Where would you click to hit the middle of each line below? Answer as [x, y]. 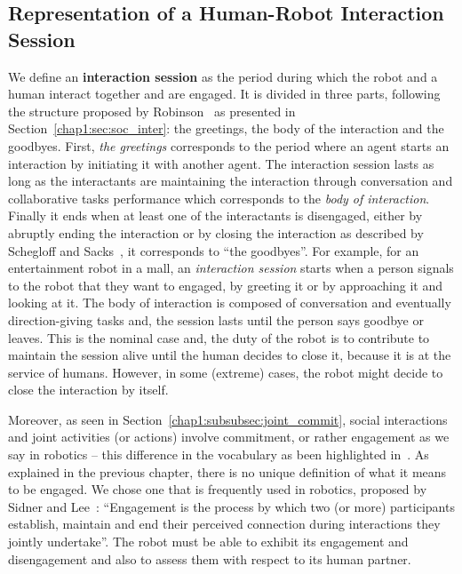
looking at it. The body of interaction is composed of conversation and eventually [230, 303]
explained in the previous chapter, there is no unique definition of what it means [227, 471]
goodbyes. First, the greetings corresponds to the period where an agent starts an [229, 145]
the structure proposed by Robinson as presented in [152, 111]
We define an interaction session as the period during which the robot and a [223, 76]
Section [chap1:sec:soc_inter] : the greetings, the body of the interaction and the [226, 128]
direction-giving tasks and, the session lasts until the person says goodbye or [216, 319]
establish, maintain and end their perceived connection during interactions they [224, 524]
